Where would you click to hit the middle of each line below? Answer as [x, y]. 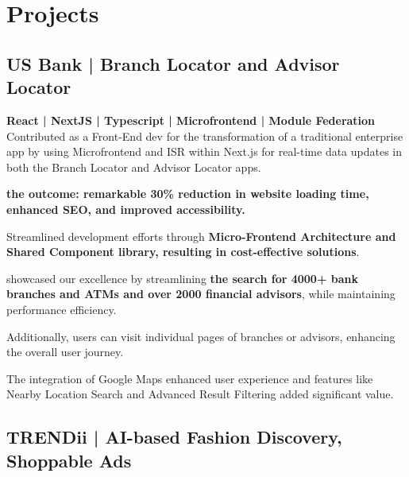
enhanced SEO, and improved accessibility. [126, 209]
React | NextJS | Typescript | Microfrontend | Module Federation [191, 120]
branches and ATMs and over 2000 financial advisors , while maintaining [201, 294]
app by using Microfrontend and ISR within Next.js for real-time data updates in [204, 151]
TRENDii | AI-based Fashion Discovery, [174, 437]
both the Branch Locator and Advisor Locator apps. [134, 167]
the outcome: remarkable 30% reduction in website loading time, [188, 194]
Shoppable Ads [69, 460]
